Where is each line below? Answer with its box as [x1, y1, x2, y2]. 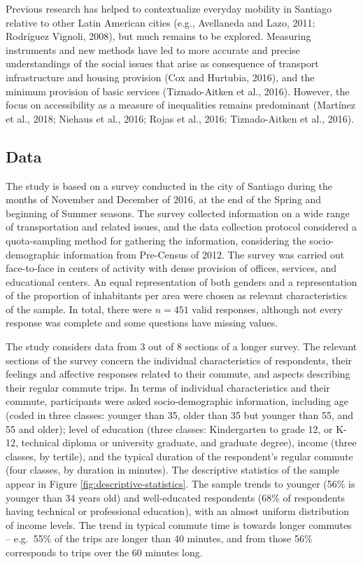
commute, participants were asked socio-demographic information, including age [6, 394, 348, 408]
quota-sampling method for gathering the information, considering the [6, 233, 306, 247]
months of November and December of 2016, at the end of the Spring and [6, 192, 322, 207]
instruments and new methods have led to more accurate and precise [6, 42, 300, 57]
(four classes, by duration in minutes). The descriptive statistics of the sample [6, 462, 340, 477]
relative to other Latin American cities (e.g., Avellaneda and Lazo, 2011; [6, 15, 315, 29]
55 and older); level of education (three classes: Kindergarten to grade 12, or [6, 421, 333, 436]
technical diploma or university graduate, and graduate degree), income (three [21, 435, 357, 450]
